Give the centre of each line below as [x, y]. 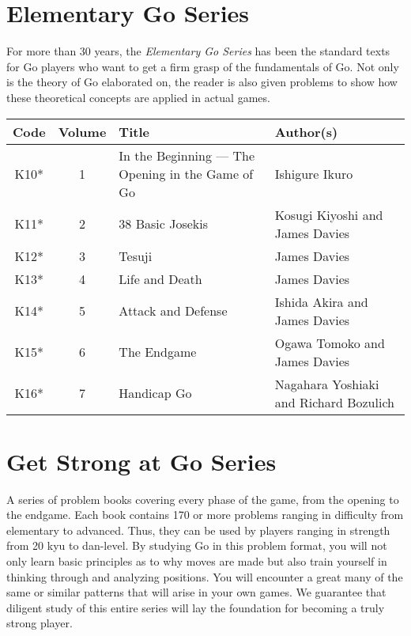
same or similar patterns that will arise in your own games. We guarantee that [196, 592]
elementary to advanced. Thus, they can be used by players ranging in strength [198, 530]
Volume [82, 131]
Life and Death [160, 278]
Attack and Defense [173, 310]
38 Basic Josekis [164, 223]
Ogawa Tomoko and [330, 343]
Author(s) [306, 131]
